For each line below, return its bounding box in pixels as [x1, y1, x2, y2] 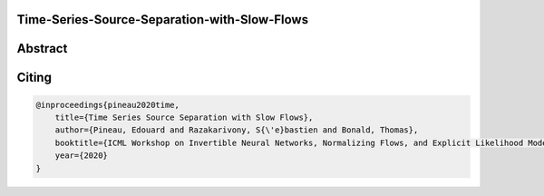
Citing [16, 70, 52, 85]
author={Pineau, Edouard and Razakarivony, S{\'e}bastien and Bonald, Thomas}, [54, 125, 419, 135]
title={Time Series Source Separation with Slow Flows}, [54, 113, 314, 122]
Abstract [16, 41, 68, 56]
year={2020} [54, 151, 109, 161]
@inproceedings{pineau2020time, [35, 100, 180, 110]
